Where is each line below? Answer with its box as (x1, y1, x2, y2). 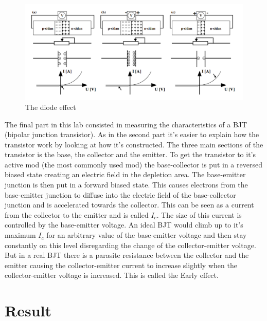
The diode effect (25, 101, 76, 112)
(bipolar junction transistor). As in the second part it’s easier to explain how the (5, 129, 259, 140)
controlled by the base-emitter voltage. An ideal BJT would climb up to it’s (5, 219, 243, 230)
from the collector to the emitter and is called (5, 209, 149, 220)
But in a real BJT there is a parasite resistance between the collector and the (5, 250, 249, 260)
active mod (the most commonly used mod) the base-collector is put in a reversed (5, 159, 262, 169)
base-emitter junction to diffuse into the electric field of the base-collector (5, 189, 236, 200)
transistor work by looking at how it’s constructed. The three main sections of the (5, 139, 263, 149)
